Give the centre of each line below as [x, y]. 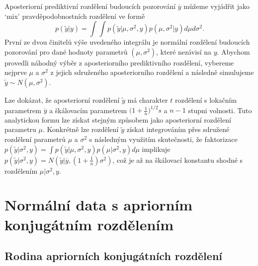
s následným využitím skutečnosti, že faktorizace [163, 139]
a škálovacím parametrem [88, 110]
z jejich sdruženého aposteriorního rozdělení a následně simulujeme [152, 72]
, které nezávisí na [184, 51]
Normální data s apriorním [99, 205]
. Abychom [233, 51]
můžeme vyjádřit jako [216, 6]
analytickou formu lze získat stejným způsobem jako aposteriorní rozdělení [118, 119]
